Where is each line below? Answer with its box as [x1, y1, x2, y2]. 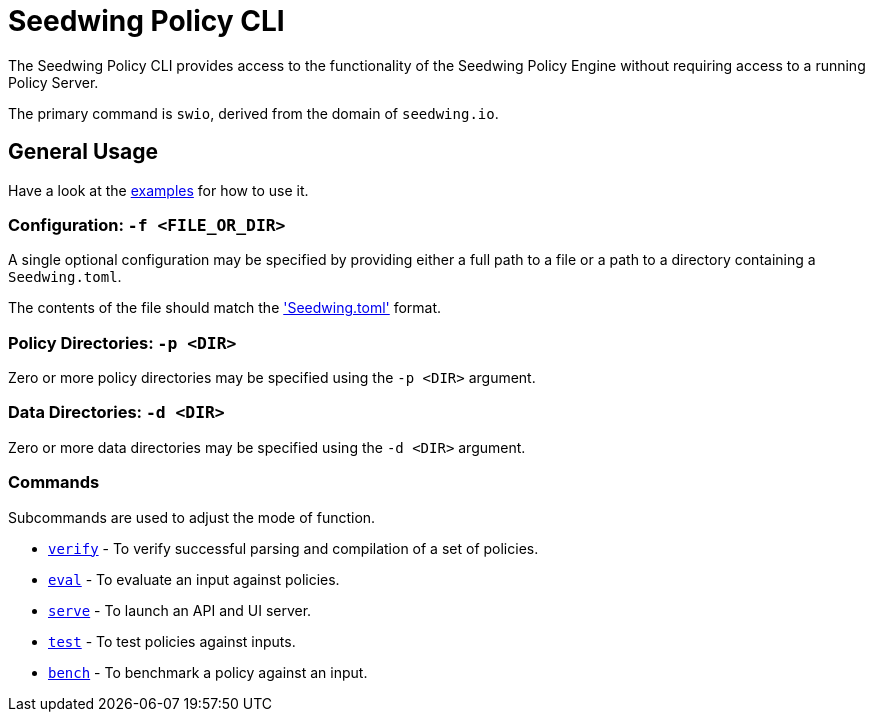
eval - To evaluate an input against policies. [48, 570, 340, 588]
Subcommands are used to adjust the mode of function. [8, 508, 376, 526]
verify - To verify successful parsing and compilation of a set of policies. [48, 539, 539, 557]
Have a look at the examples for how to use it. [8, 181, 309, 199]
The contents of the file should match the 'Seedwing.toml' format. [8, 299, 442, 317]
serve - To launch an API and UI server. [48, 601, 312, 619]
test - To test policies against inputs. [48, 632, 296, 650]
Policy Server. [8, 73, 99, 91]
